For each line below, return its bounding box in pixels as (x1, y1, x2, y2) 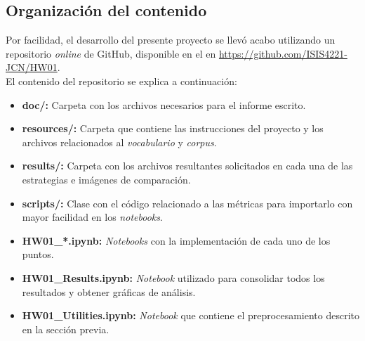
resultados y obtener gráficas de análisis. (22, 284, 196, 299)
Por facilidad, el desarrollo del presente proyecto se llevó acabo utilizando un (6, 32, 336, 47)
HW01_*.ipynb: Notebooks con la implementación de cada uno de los (22, 233, 331, 247)
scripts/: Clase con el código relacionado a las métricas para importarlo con (22, 195, 353, 210)
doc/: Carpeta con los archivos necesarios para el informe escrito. (22, 97, 306, 112)
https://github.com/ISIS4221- (218, 46, 347, 60)
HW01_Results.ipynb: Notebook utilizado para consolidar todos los (22, 270, 325, 285)
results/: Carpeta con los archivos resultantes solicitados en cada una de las (22, 158, 353, 173)
